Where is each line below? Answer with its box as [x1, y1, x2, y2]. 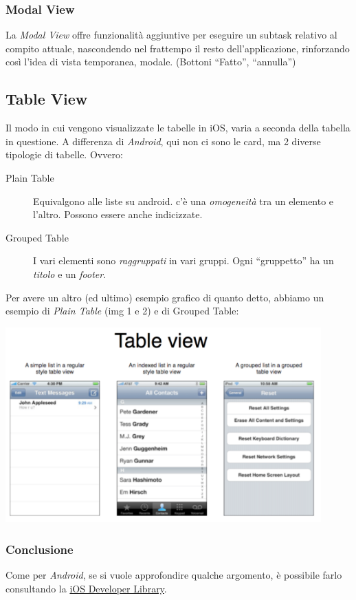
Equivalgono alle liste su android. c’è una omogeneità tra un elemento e [33, 193, 334, 208]
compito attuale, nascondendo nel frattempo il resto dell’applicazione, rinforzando [5, 41, 350, 55]
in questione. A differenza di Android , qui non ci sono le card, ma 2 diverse [5, 133, 321, 148]
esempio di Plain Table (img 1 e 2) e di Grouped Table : [5, 303, 239, 318]
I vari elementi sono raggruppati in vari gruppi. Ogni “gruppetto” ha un [33, 253, 334, 268]
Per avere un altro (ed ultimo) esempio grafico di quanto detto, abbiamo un [5, 290, 324, 304]
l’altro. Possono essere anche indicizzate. [33, 207, 203, 222]
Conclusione [5, 540, 74, 557]
